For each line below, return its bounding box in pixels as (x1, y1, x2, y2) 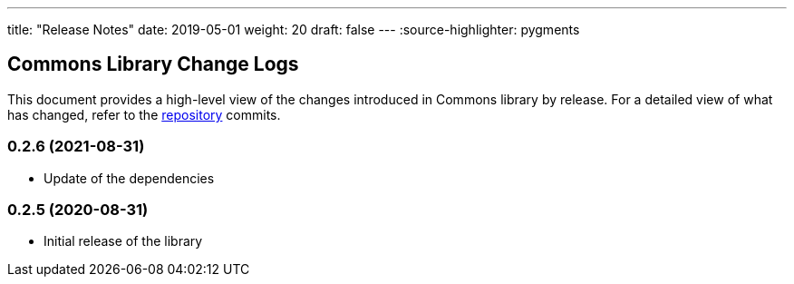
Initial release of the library (44, 233, 203, 250)
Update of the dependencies (44, 170, 215, 186)
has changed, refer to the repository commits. (7, 106, 281, 122)
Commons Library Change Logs (7, 53, 299, 76)
